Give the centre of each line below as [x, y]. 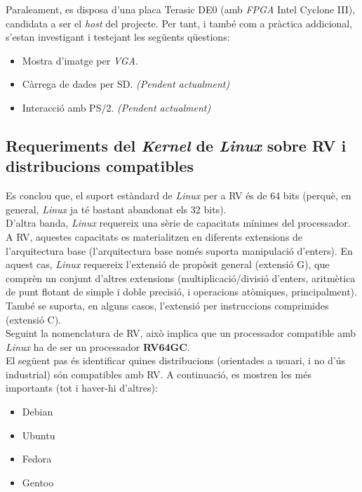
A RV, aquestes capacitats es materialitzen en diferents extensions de [154, 236]
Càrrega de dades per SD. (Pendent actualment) [126, 84]
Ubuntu [39, 435]
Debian [38, 412]
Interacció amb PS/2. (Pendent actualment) [116, 107]
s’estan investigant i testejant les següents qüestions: [118, 37]
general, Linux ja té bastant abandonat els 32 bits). [116, 209]
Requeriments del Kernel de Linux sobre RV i [176, 145]
